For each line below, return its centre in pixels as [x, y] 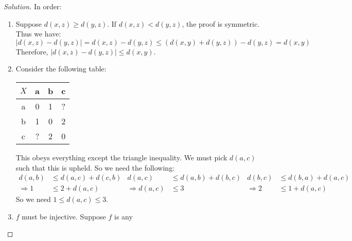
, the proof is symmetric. [221, 23]
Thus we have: [38, 34]
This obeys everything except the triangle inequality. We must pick [121, 157]
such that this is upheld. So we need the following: [95, 167]
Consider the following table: [61, 69]
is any [124, 216]
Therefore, [32, 51]
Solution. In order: [33, 6]
